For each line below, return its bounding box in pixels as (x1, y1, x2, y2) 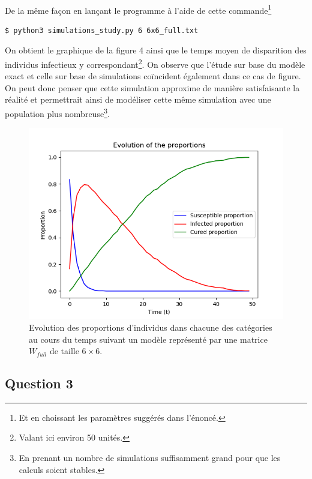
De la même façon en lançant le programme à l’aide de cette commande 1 (5, 2, 272, 16)
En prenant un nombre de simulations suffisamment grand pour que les (19, 451, 281, 464)
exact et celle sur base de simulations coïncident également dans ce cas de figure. (5, 70, 301, 82)
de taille (49, 345, 79, 357)
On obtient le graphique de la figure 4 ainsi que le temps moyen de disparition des (5, 44, 307, 56)
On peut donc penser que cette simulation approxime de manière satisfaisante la (5, 81, 300, 94)
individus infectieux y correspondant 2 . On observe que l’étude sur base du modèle (5, 56, 305, 70)
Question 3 (5, 374, 73, 393)
